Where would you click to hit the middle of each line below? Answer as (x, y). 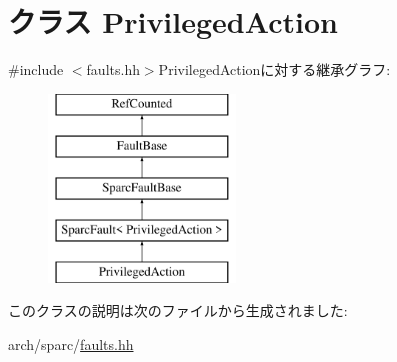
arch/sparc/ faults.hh (71, 343)
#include (36, 69)
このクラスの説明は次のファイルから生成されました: (178, 310)
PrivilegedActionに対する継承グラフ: (274, 69)
